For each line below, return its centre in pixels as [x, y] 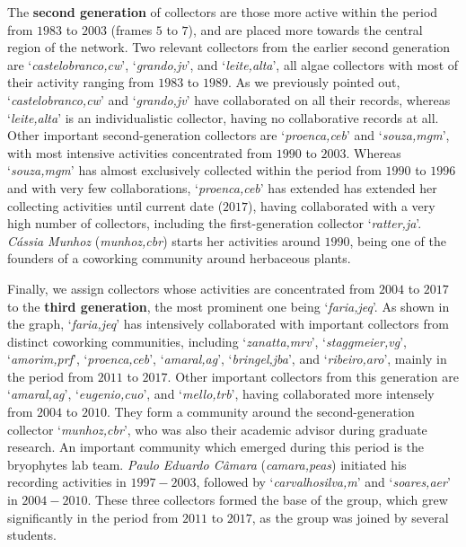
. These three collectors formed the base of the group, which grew [268, 500]
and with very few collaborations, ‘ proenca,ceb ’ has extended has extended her [222, 187]
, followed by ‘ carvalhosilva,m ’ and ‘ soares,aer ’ [323, 482]
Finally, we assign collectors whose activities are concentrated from [191, 288]
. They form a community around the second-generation [260, 412]
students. [32, 535]
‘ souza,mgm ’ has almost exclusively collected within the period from [194, 170]
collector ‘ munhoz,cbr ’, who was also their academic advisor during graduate [217, 429]
